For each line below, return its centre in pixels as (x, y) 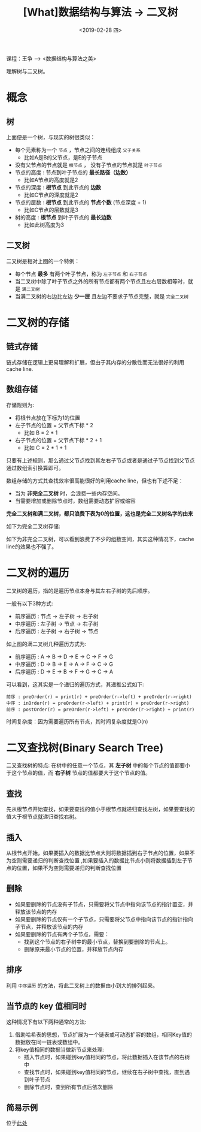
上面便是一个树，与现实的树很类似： (51, 137)
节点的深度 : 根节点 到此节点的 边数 (58, 187)
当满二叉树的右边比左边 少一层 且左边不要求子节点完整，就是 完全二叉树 (102, 296)
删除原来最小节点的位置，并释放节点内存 (74, 949)
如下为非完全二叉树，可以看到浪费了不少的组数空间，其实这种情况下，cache (100, 539)
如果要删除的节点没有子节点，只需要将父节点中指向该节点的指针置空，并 (104, 904)
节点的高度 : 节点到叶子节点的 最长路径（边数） (73, 172)
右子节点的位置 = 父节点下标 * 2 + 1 (58, 440)
